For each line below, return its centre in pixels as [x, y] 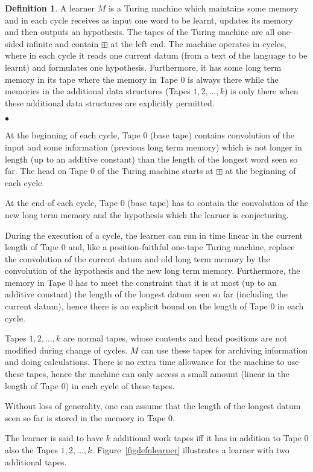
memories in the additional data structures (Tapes [98, 91]
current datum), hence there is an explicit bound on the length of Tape [136, 306]
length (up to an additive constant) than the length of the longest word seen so [151, 159]
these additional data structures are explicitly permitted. [110, 102]
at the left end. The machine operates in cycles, [198, 43]
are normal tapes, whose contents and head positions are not [175, 338]
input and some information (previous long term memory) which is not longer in [153, 147]
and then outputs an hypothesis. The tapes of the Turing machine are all [140, 32]
